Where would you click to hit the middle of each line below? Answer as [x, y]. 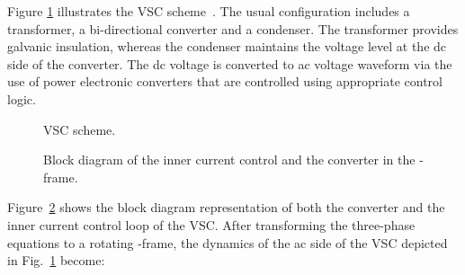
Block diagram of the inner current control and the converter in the [229, 160]
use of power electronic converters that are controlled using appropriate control [225, 81]
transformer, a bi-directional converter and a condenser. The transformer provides [233, 28]
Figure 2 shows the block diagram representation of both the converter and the [226, 207]
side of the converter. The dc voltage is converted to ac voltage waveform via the [230, 63]
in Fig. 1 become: [56, 260]
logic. [22, 98]
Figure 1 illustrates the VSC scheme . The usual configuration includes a [209, 11]
